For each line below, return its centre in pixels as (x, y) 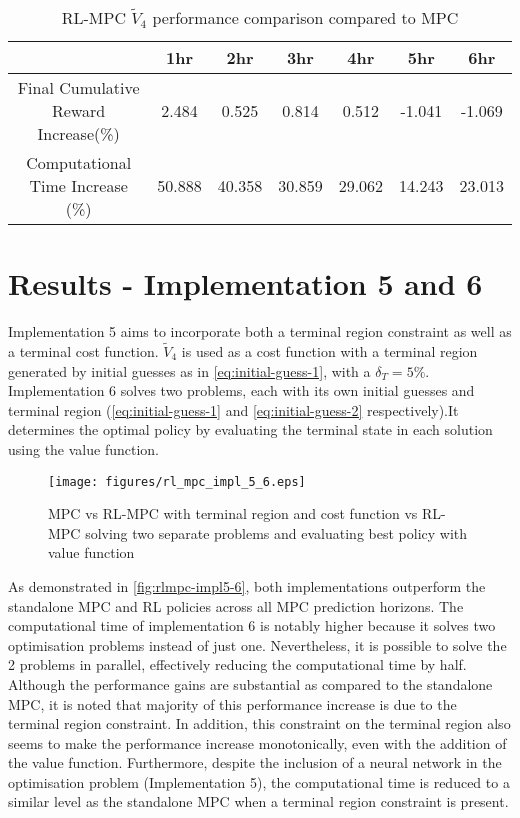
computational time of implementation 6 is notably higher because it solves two (252, 625)
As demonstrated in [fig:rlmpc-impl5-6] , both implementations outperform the (247, 585)
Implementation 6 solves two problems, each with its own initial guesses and (241, 390)
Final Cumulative (78, 87)
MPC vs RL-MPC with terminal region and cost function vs (233, 513)
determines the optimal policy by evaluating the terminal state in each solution (250, 429)
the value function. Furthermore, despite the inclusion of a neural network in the (255, 762)
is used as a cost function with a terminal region (329, 350)
